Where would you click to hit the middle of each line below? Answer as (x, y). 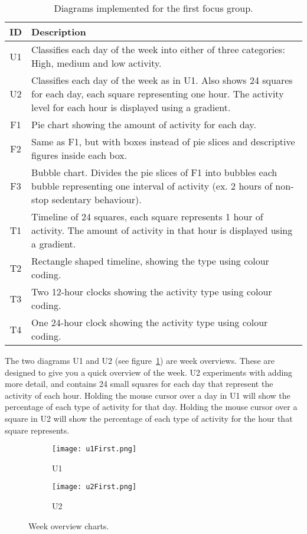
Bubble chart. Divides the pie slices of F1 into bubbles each (154, 172)
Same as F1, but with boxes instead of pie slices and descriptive (163, 141)
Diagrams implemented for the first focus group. (153, 8)
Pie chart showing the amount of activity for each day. (144, 124)
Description (59, 32)
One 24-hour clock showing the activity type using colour (150, 322)
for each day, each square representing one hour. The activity (158, 94)
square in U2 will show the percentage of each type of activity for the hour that (149, 418)
